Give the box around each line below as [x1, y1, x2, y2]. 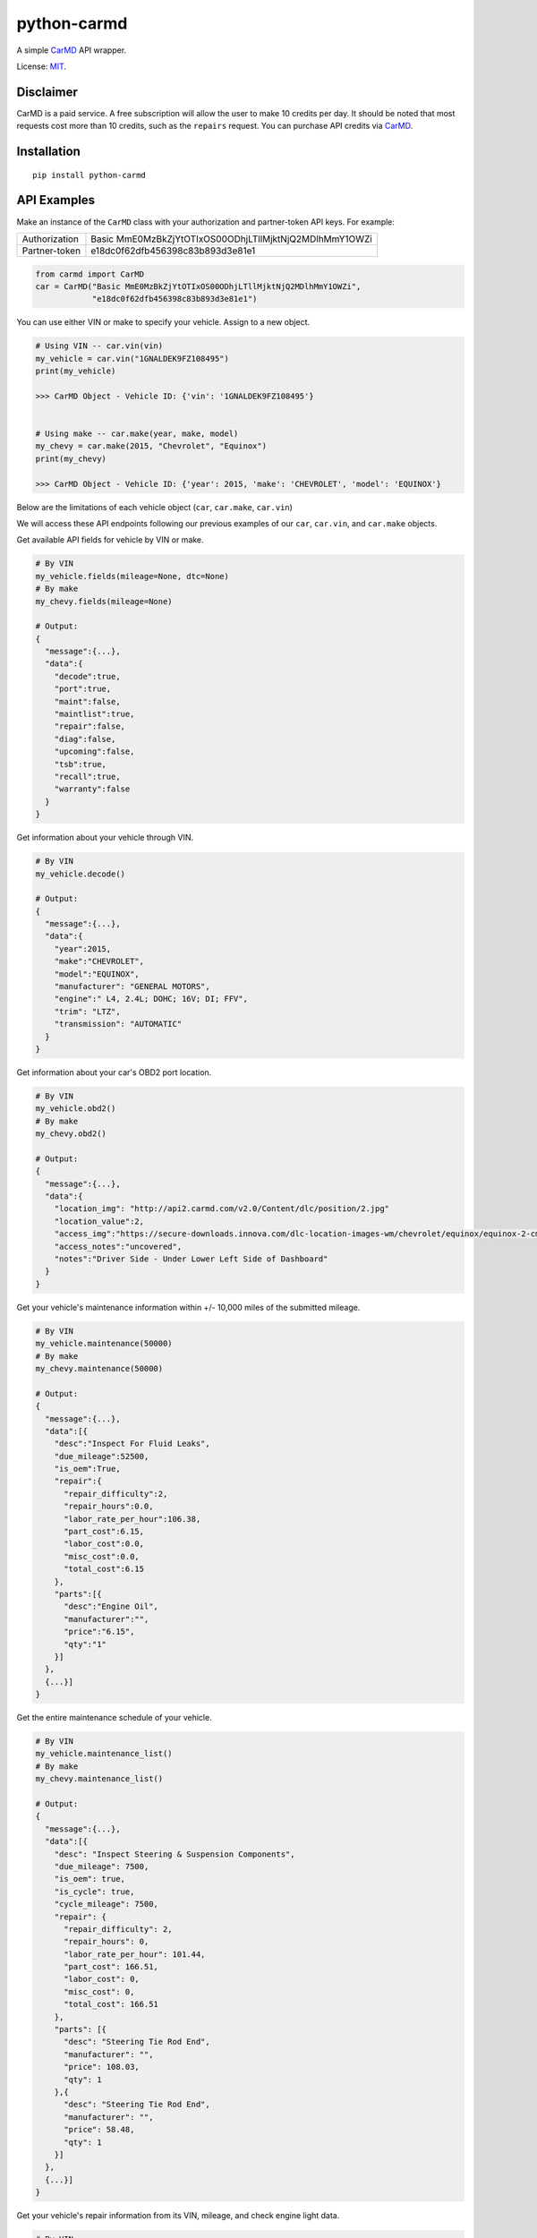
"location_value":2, [54, 1216, 145, 1226]
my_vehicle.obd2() [35, 1104, 116, 1114]
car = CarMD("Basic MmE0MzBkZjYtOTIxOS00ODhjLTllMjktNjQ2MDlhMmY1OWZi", [35, 281, 362, 291]
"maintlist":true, [54, 709, 135, 720]
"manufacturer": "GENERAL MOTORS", [54, 981, 210, 992]
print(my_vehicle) [35, 366, 116, 376]
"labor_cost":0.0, [64, 1539, 145, 1549]
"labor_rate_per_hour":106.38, [64, 1514, 201, 1524]
